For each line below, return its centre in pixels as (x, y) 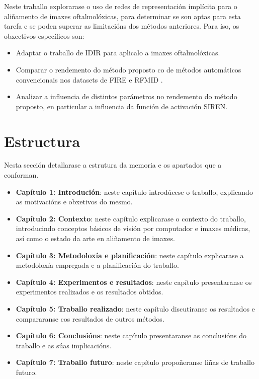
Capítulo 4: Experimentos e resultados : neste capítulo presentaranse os (134, 282)
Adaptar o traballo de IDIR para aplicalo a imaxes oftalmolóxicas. (118, 53)
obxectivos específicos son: (44, 35)
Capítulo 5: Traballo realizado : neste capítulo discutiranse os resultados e (135, 309)
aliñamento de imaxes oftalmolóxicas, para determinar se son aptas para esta (122, 16)
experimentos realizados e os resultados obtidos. (90, 292)
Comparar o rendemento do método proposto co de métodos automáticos (128, 69)
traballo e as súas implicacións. (64, 345)
